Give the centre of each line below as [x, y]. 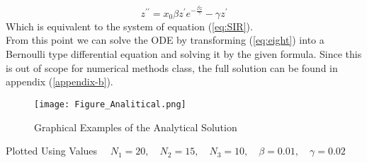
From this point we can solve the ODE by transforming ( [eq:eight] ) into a [165, 40]
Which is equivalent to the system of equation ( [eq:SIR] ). [129, 26]
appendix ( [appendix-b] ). [60, 81]
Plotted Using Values [52, 151]
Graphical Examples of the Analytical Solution [136, 127]
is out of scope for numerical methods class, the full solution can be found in [172, 67]
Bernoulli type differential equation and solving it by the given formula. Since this [184, 54]
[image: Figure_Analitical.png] [110, 104]
